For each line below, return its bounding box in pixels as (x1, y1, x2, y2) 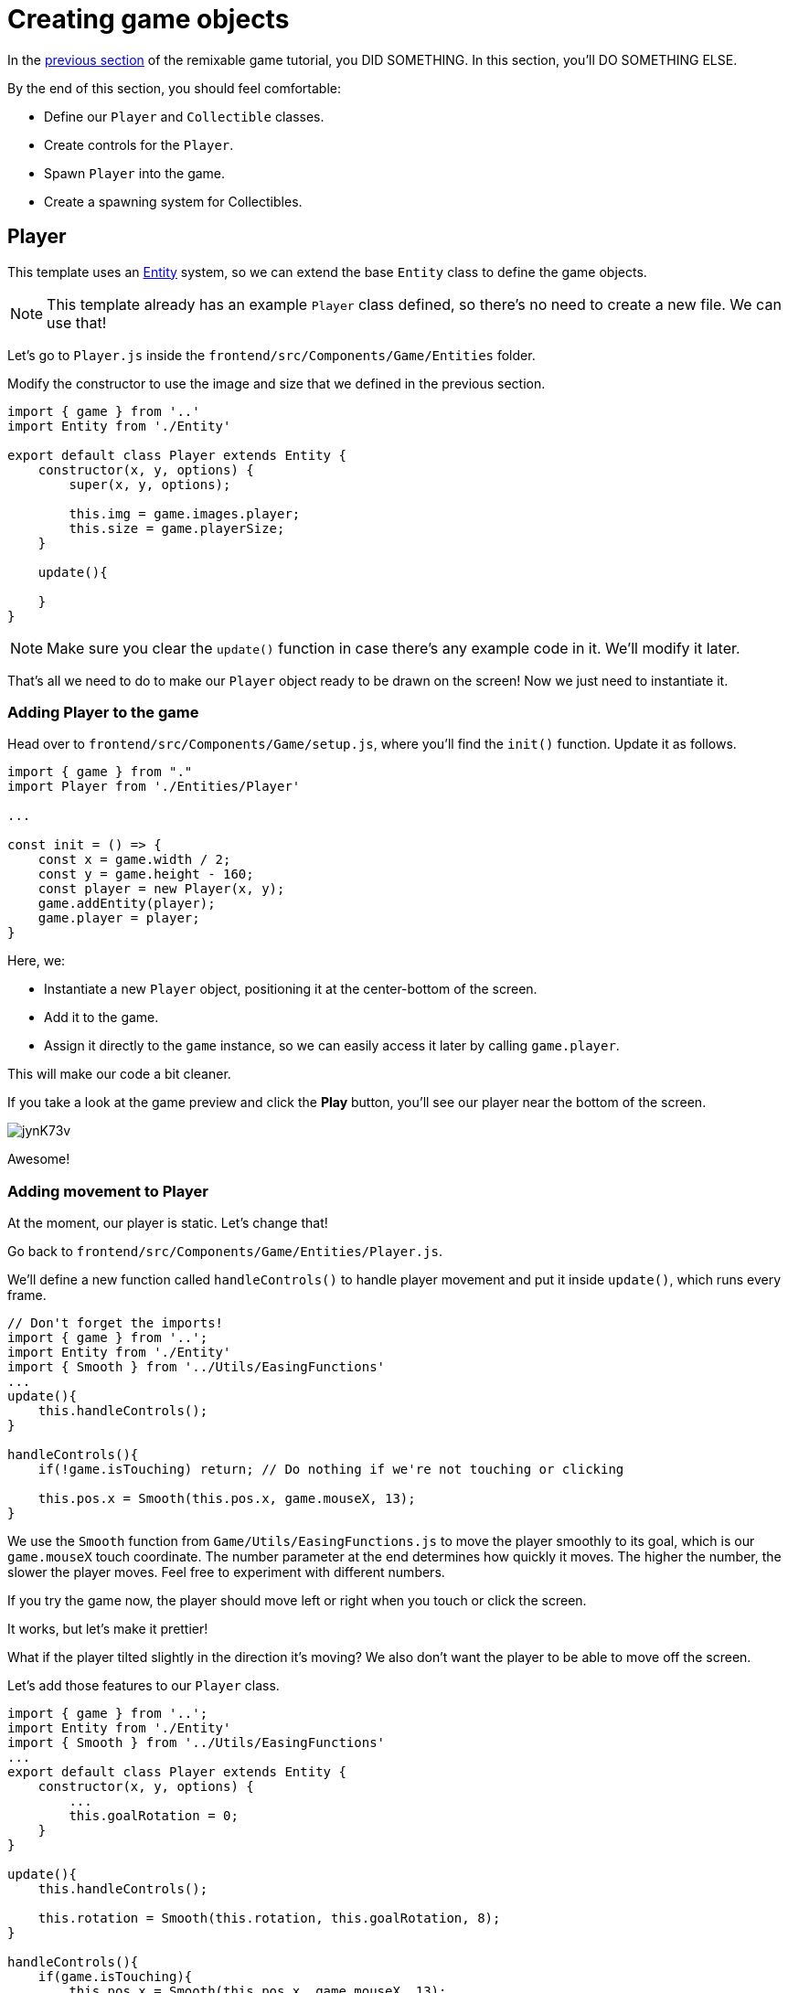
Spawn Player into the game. (44, 165, 226, 181)
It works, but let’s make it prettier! (7, 1621, 208, 1637)
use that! (47, 313, 107, 332)
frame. (7, 1287, 47, 1304)
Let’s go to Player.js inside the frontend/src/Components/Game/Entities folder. (7, 346, 536, 363)
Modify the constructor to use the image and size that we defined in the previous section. (7, 375, 546, 391)
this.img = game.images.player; (69, 506, 301, 521)
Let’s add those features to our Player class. (7, 1678, 280, 1694)
